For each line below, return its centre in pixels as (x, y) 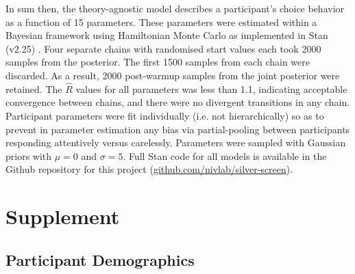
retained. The (34, 88)
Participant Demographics (100, 259)
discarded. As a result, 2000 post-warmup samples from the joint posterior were (173, 75)
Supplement (63, 216)
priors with (29, 155)
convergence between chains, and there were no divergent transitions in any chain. (178, 102)
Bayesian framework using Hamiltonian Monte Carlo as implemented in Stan (167, 35)
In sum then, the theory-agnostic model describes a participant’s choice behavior (175, 8)
